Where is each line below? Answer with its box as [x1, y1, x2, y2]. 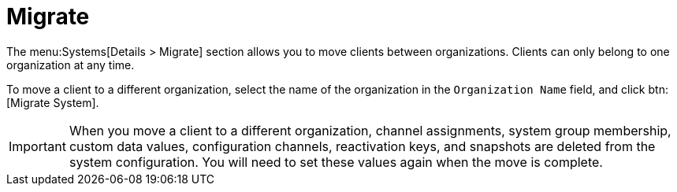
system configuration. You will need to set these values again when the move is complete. [69, 153, 603, 170]
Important [9, 138, 66, 154]
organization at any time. [6, 57, 135, 72]
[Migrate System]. [6, 95, 99, 109]
